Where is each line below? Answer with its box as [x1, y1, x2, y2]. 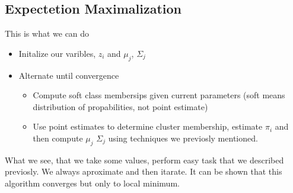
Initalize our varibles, [18, 47, 96, 59]
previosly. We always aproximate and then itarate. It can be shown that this [5, 165, 282, 178]
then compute [33, 131, 83, 144]
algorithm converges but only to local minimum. [5, 176, 180, 189]
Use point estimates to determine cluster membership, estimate [33, 120, 263, 133]
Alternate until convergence [18, 69, 119, 81]
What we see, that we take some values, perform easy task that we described [5, 153, 284, 166]
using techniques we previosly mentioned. [108, 131, 258, 144]
